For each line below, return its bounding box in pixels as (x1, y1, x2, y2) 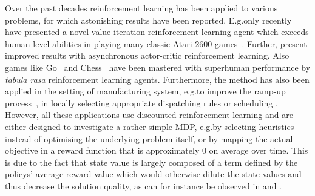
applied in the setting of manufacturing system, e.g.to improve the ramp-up (5, 85, 286, 97)
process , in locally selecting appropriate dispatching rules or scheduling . (5, 96, 278, 109)
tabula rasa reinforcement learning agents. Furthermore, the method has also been (5, 73, 310, 85)
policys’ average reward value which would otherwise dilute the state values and (5, 168, 302, 180)
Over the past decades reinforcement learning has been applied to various (5, 2, 278, 14)
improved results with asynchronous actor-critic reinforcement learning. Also (5, 49, 290, 62)
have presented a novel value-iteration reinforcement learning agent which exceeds (5, 25, 309, 38)
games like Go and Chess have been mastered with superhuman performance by (5, 60, 311, 73)
